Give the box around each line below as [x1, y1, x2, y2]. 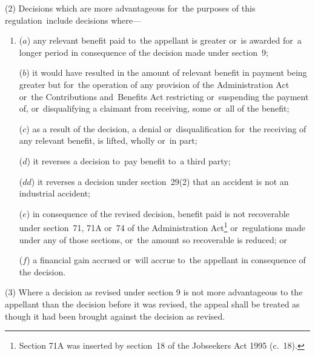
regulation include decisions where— [5, 13, 142, 26]
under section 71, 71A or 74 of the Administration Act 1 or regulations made [19, 220, 305, 233]
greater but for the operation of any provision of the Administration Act [19, 78, 290, 90]
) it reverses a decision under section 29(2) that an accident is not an [31, 175, 289, 187]
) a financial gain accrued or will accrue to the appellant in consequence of [27, 254, 306, 266]
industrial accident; [19, 187, 90, 200]
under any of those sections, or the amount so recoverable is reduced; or [19, 233, 287, 246]
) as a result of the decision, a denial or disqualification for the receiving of [26, 122, 307, 135]
